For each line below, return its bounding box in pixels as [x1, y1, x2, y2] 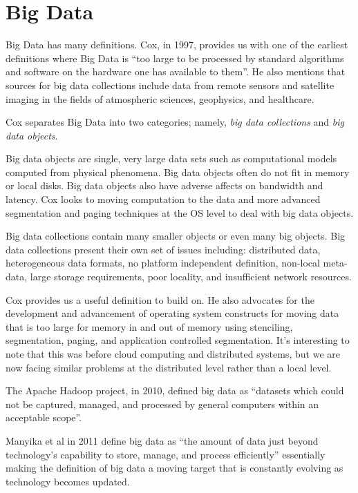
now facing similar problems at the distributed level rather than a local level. [6, 360, 332, 374]
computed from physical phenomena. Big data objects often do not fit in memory [6, 164, 350, 179]
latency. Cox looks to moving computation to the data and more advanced [6, 192, 321, 206]
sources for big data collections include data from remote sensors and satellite [6, 77, 335, 92]
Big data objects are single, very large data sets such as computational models [6, 151, 337, 166]
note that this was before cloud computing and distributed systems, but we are [6, 347, 340, 360]
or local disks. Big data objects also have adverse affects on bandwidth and [6, 178, 323, 193]
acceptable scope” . [6, 410, 82, 425]
